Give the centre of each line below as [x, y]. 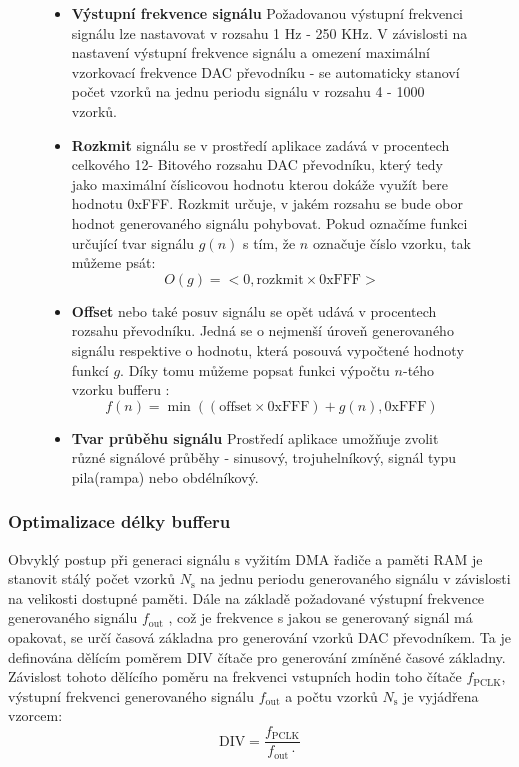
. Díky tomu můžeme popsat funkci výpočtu [255, 369]
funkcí [90, 369]
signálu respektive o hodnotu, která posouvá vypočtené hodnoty [267, 349]
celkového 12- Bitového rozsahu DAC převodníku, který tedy [257, 164]
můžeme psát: [113, 262]
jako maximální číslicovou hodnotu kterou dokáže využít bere [260, 183]
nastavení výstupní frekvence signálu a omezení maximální [250, 52]
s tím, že [269, 242]
